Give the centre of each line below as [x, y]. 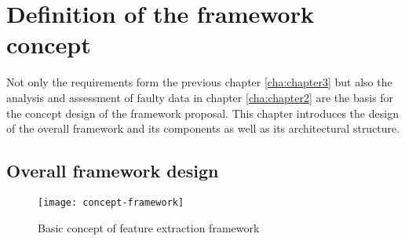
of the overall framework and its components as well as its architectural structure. [203, 128]
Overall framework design [113, 171]
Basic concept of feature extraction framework [149, 227]
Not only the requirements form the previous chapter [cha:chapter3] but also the [199, 82]
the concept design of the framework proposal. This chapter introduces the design [202, 113]
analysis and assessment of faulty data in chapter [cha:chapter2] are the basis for [200, 97]
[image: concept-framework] [111, 202]
